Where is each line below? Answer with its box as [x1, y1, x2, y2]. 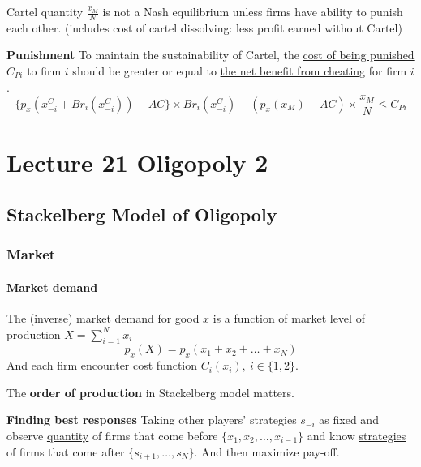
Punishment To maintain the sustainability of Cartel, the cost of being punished [6, 46, 415, 63]
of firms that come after [6, 443, 125, 460]
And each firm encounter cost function [6, 357, 198, 374]
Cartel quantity [6, 3, 84, 19]
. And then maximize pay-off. [194, 443, 340, 460]
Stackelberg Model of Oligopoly [6, 202, 277, 227]
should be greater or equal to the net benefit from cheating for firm [72, 62, 407, 79]
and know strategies [307, 427, 406, 444]
